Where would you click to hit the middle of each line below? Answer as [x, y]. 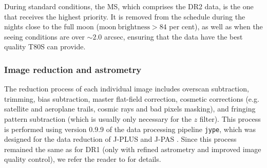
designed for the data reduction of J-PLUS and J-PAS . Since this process [120, 139]
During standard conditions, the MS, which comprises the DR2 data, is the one [129, 6]
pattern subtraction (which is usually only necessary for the [98, 118]
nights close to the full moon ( [52, 26]
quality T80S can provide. [45, 46]
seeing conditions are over [44, 36]
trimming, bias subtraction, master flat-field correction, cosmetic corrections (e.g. [132, 98]
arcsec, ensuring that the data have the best [174, 36]
